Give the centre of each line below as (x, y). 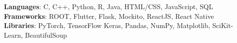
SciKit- (223, 25)
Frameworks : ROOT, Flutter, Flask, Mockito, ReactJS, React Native (109, 16)
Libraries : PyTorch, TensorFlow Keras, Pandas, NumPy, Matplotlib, (107, 25)
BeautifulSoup (46, 35)
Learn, (14, 35)
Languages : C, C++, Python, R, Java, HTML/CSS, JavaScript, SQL (109, 6)
